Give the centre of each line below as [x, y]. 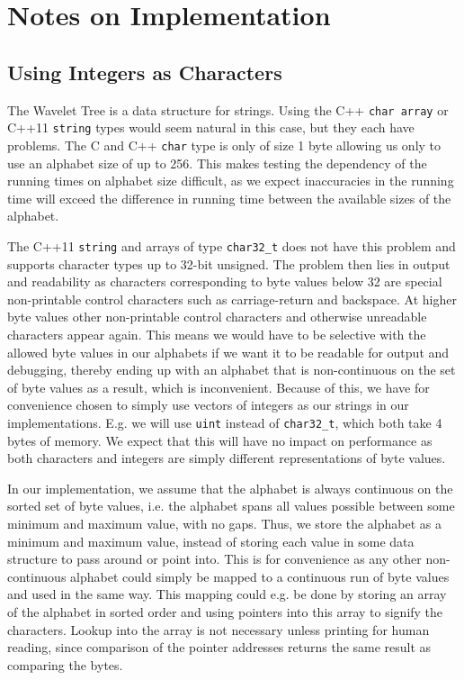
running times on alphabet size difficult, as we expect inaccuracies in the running [231, 181]
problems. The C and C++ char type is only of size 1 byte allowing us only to [224, 145]
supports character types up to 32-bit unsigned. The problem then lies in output [229, 263]
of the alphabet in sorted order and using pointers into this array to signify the [225, 611]
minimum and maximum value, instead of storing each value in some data [211, 541]
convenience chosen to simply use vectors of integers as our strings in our [208, 405]
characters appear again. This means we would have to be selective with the [217, 334]
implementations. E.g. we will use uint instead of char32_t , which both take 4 [225, 422]
